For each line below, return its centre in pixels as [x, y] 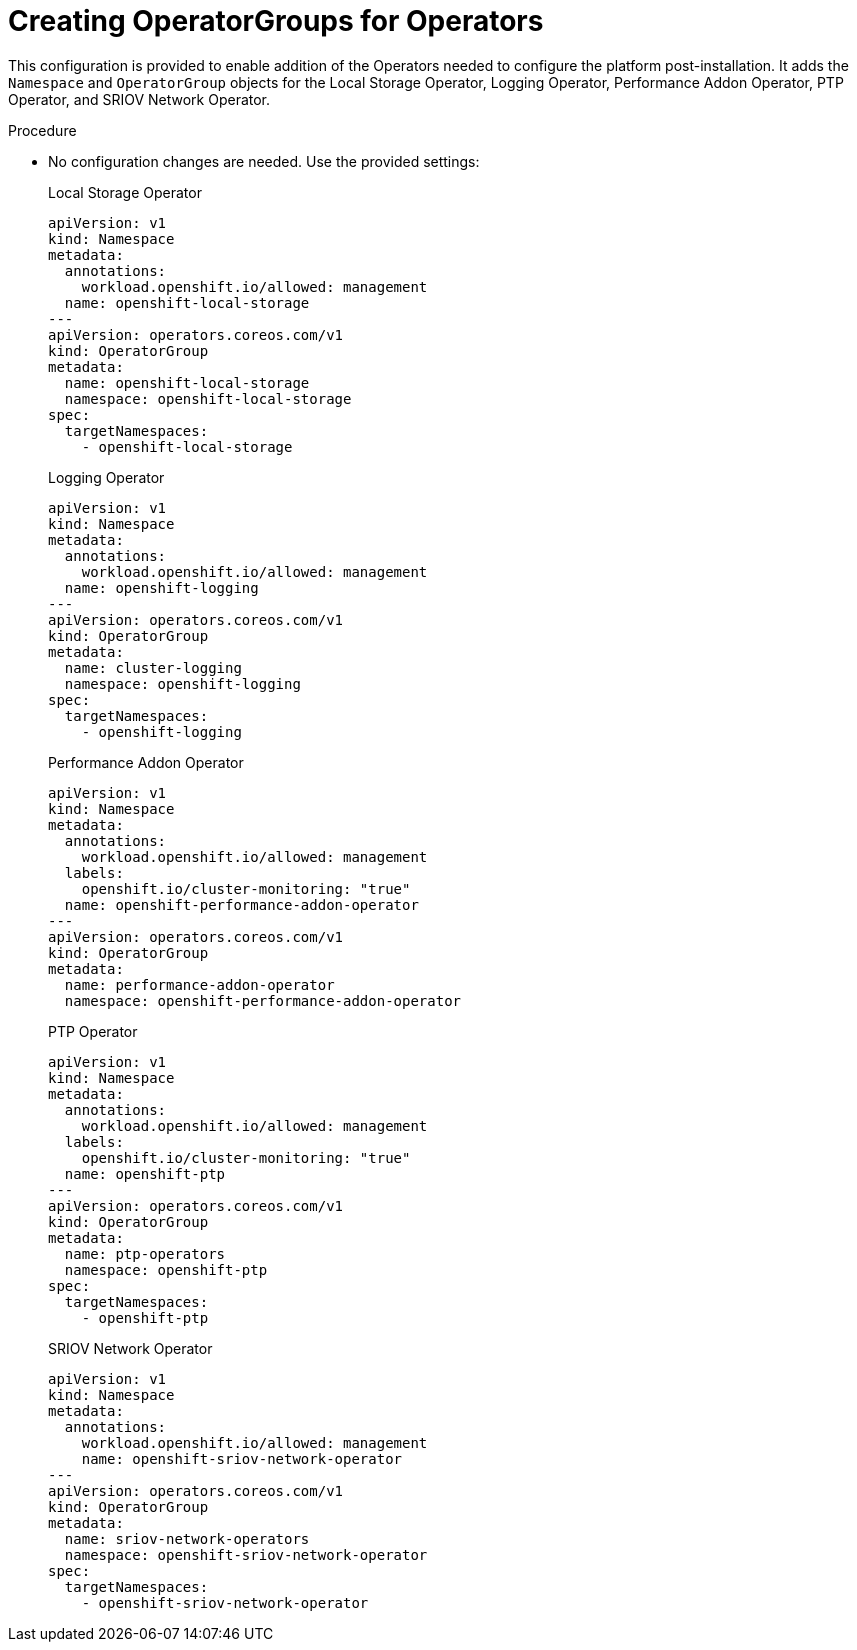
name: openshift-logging [161, 587]
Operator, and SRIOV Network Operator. [139, 99]
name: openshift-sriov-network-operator [242, 1458]
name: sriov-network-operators [187, 1538]
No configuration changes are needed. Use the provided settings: [264, 161]
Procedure [42, 130]
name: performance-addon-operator [199, 984]
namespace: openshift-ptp [166, 1269]
